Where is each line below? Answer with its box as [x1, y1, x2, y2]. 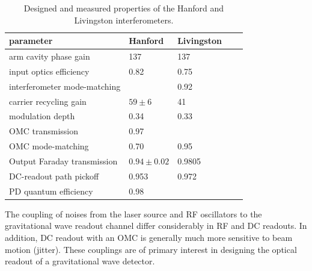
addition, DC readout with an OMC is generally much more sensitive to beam [5, 231, 293, 243]
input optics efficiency [9, 64, 90, 77]
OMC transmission [9, 125, 78, 137]
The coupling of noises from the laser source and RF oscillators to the [5, 207, 262, 220]
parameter [9, 34, 53, 47]
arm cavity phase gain [9, 50, 90, 63]
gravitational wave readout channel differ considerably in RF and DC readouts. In [5, 219, 307, 232]
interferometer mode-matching [9, 79, 121, 92]
